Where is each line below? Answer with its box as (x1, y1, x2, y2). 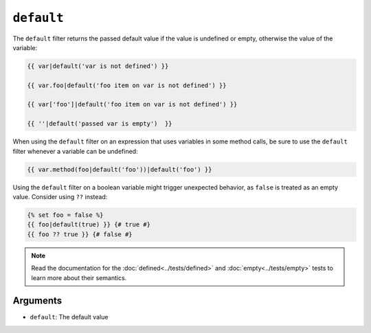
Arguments (12, 295, 63, 307)
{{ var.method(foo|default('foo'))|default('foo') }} (27, 165, 212, 173)
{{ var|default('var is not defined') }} (27, 62, 169, 70)
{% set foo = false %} (27, 211, 104, 219)
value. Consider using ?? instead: (12, 193, 108, 200)
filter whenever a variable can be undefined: (12, 147, 138, 155)
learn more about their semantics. (31, 273, 127, 282)
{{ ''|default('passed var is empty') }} (27, 120, 172, 128)
